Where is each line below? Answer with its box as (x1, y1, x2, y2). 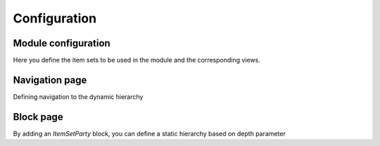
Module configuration (13, 37, 110, 49)
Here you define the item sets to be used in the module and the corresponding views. (13, 56, 260, 65)
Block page (13, 111, 63, 123)
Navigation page (13, 74, 87, 86)
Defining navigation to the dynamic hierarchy (13, 92, 144, 101)
